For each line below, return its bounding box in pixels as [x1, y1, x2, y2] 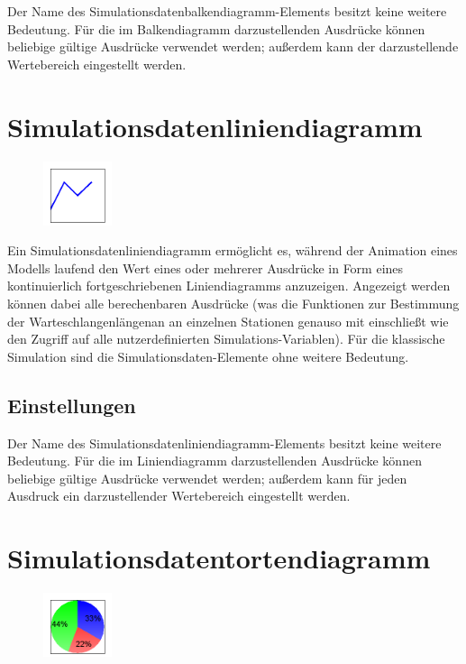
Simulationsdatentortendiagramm [7, 539, 431, 576]
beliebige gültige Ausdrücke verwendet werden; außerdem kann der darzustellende [7, 37, 459, 56]
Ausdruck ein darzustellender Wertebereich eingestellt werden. [7, 486, 351, 505]
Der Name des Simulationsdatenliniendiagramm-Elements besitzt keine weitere [7, 433, 442, 452]
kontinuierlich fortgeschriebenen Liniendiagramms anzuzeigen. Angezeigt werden [7, 276, 451, 295]
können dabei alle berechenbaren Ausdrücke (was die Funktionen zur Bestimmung [7, 294, 460, 313]
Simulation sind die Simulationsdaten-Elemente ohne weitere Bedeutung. [7, 346, 409, 365]
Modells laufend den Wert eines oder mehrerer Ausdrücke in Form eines [7, 258, 404, 277]
